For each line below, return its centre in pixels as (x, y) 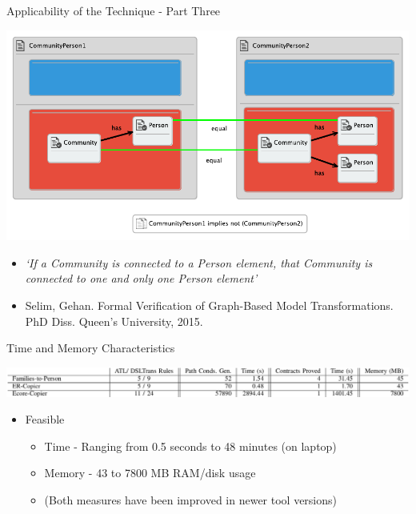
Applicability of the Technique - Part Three (114, 10)
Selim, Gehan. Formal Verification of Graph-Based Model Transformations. (209, 305)
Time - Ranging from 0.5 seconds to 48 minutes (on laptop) (190, 446)
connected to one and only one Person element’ (141, 278)
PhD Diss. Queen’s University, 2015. (114, 321)
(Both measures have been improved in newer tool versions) (190, 500)
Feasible (45, 419)
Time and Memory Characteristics (91, 348)
